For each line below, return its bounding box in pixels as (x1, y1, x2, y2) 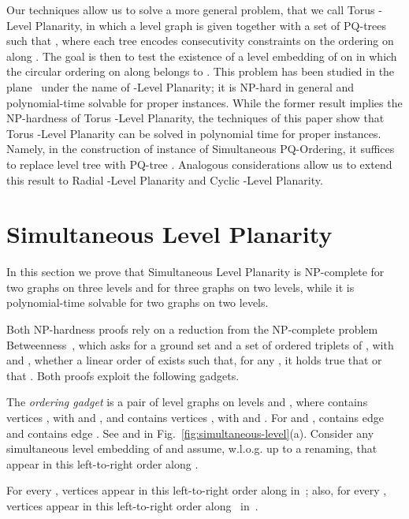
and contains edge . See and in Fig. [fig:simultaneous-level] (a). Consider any (6, 424, 374, 441)
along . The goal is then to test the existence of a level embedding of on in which (6, 47, 397, 64)
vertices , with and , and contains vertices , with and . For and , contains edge (6, 409, 384, 425)
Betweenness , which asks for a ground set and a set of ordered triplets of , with (6, 336, 394, 353)
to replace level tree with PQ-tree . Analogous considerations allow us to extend (6, 155, 392, 172)
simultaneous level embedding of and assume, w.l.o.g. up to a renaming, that (6, 440, 377, 457)
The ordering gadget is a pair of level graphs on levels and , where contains (6, 394, 368, 410)
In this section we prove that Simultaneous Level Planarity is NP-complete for (6, 263, 385, 280)
